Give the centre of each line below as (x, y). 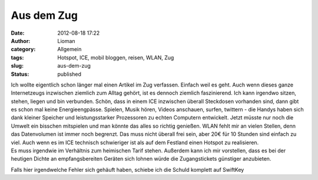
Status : (20, 74)
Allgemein (69, 49)
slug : (17, 66)
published (69, 74)
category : (23, 49)
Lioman (67, 41)
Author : (21, 41)
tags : (17, 57)
